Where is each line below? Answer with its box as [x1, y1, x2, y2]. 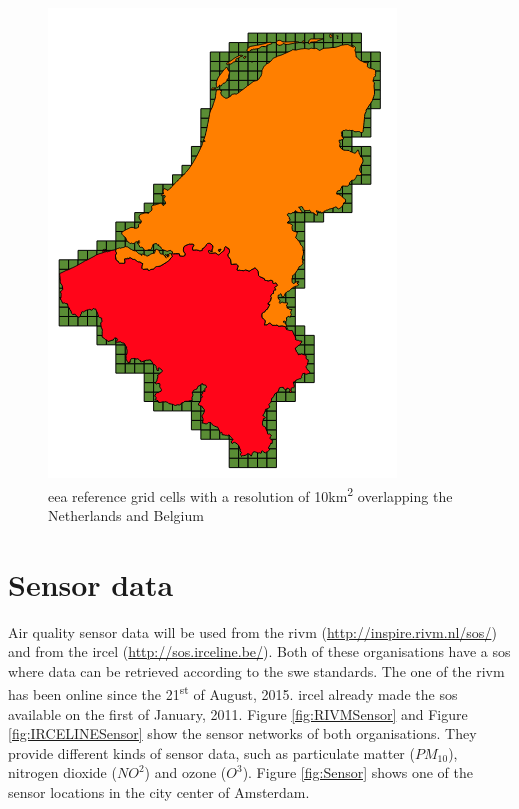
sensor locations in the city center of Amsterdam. [8, 781, 310, 802]
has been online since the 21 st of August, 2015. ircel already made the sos [8, 681, 458, 704]
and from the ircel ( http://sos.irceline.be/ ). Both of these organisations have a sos [8, 641, 511, 662]
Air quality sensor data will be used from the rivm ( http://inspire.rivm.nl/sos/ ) [8, 621, 497, 642]
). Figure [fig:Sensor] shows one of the [242, 762, 473, 783]
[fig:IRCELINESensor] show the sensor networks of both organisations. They [8, 723, 477, 744]
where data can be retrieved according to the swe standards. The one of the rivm [8, 660, 505, 681]
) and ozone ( [144, 762, 227, 783]
